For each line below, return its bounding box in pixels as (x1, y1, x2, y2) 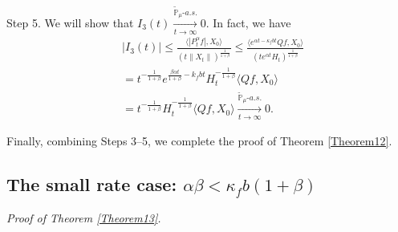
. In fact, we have (205, 14, 291, 31)
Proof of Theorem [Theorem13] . (6, 210, 161, 226)
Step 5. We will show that (6, 14, 134, 31)
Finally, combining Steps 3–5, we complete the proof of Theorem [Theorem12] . (6, 132, 392, 149)
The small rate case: (6, 172, 177, 197)
